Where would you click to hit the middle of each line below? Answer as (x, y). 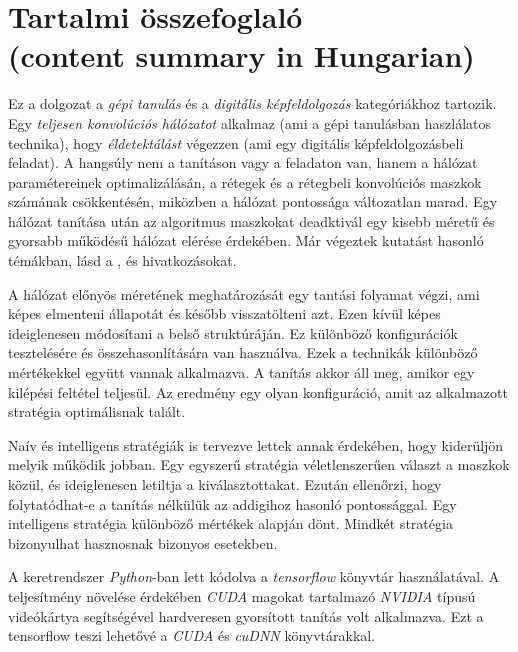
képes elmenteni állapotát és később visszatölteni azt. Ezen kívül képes (224, 313)
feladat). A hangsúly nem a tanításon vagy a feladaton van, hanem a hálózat (243, 162)
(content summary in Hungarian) (241, 55)
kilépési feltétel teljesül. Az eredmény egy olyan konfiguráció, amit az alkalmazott (258, 391)
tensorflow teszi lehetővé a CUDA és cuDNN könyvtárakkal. (192, 635)
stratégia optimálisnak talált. (97, 411)
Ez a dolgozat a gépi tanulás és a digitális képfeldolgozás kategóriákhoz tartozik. (252, 103)
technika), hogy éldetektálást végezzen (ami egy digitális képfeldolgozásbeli (236, 142)
